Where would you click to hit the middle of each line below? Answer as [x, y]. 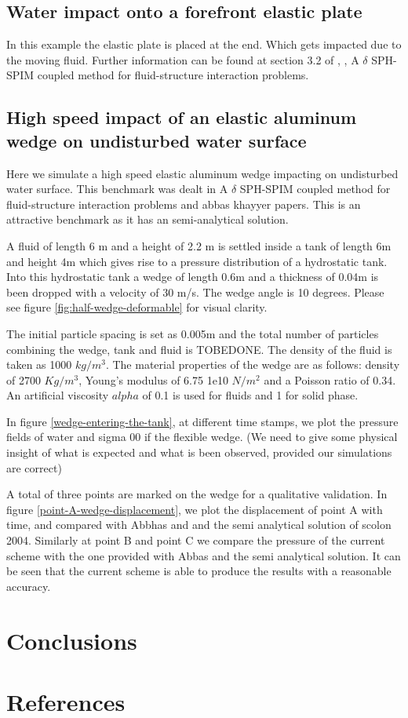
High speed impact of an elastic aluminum [182, 117]
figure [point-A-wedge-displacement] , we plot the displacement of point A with [195, 509]
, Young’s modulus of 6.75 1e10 [153, 379]
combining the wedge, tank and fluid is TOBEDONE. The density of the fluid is [199, 349]
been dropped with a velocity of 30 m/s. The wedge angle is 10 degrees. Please [195, 292]
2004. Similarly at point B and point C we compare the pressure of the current [196, 540]
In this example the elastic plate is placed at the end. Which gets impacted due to [204, 44]
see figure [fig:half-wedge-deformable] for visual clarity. [137, 307]
